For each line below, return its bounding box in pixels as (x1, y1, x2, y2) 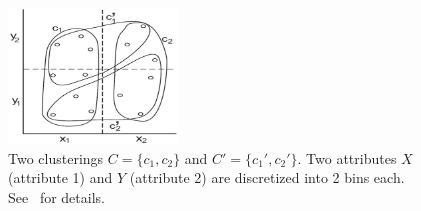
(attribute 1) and (8, 167, 113, 188)
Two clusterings (8, 147, 104, 168)
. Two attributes (297, 147, 397, 168)
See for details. (8, 186, 105, 207)
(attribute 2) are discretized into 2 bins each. (129, 167, 405, 188)
